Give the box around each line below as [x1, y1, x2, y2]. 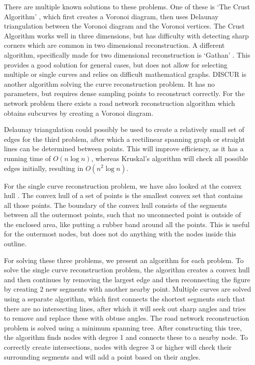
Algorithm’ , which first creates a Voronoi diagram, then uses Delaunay [4, 11, 219, 21]
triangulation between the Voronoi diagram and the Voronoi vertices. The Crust [4, 21, 245, 31]
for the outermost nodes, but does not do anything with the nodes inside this [4, 229, 236, 239]
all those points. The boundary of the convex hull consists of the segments [4, 199, 227, 210]
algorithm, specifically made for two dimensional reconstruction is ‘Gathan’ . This [4, 49, 251, 60]
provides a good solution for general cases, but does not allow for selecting [4, 59, 227, 69]
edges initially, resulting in [4, 163, 84, 173]
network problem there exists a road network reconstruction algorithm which [4, 98, 235, 108]
